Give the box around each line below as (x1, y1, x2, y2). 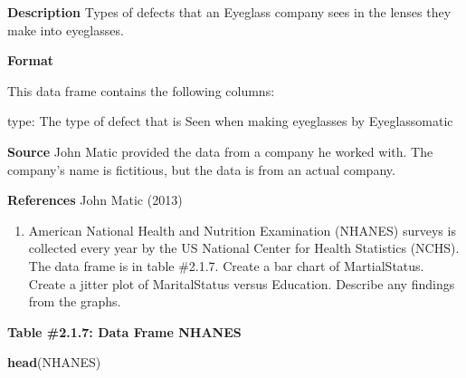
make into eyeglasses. (7, 20, 124, 39)
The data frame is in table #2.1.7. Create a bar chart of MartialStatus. (28, 256, 424, 275)
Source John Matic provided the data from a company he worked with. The (7, 141, 433, 160)
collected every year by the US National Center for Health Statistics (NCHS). (28, 238, 460, 257)
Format (7, 51, 53, 70)
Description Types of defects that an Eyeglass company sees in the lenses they (7, 3, 452, 21)
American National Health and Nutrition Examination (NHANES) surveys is (28, 220, 456, 239)
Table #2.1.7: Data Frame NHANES (7, 322, 242, 341)
